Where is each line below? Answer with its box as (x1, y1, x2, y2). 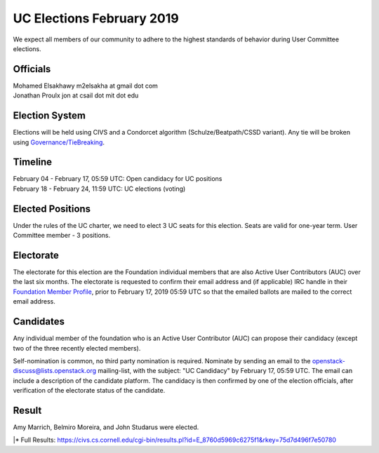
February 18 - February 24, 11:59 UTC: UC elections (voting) (13, 184, 186, 193)
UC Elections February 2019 (13, 11, 179, 26)
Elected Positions (13, 203, 91, 215)
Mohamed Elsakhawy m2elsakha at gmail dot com (13, 81, 158, 90)
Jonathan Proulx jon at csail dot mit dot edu (13, 91, 139, 100)
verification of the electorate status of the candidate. (13, 386, 166, 395)
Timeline (13, 156, 53, 168)
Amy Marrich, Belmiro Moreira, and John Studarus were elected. (13, 423, 199, 431)
